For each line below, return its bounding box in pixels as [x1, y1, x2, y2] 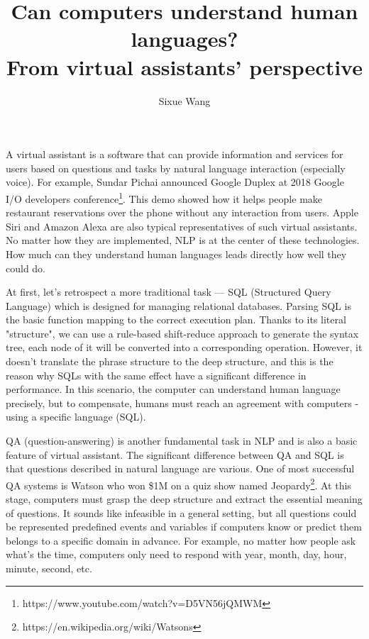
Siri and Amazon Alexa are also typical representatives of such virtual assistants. [6, 218, 358, 233]
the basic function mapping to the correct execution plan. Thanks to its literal [6, 312, 346, 327]
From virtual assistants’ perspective [6, 52, 363, 81]
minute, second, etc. [6, 561, 92, 576]
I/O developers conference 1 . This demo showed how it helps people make [6, 189, 323, 206]
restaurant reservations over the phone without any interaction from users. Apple [6, 205, 358, 220]
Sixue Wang [158, 93, 211, 108]
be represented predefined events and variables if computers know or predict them [6, 519, 362, 534]
